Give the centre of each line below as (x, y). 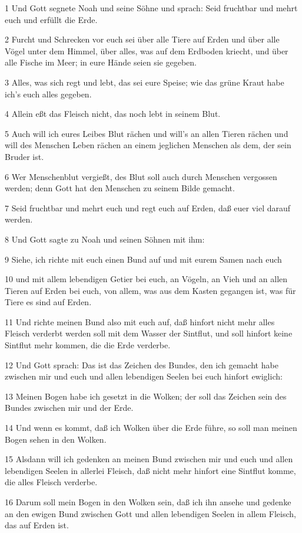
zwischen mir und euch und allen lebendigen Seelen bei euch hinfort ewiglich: (144, 376)
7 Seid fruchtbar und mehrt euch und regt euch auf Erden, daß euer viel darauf (148, 207)
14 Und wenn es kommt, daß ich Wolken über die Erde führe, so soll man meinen (151, 428)
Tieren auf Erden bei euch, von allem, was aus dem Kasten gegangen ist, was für (150, 290)
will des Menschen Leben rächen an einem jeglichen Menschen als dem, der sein (148, 145)
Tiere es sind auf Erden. (48, 302)
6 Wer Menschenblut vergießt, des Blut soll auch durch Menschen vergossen (141, 176)
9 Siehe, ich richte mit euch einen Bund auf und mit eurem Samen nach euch (143, 259)
